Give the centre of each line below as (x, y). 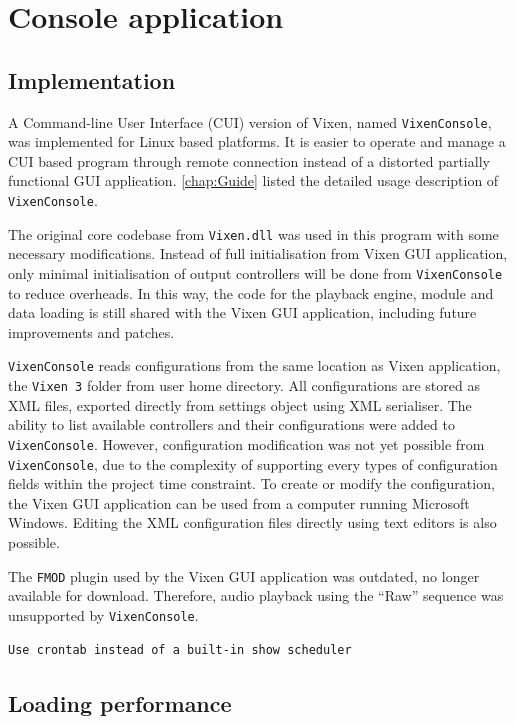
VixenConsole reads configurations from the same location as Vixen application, (254, 365)
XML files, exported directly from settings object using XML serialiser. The (240, 404)
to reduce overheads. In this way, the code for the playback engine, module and (251, 292)
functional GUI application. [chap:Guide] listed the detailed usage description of (253, 180)
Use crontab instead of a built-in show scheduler (180, 650)
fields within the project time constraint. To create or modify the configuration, (251, 483)
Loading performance (120, 702)
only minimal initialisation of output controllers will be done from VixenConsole (255, 272)
